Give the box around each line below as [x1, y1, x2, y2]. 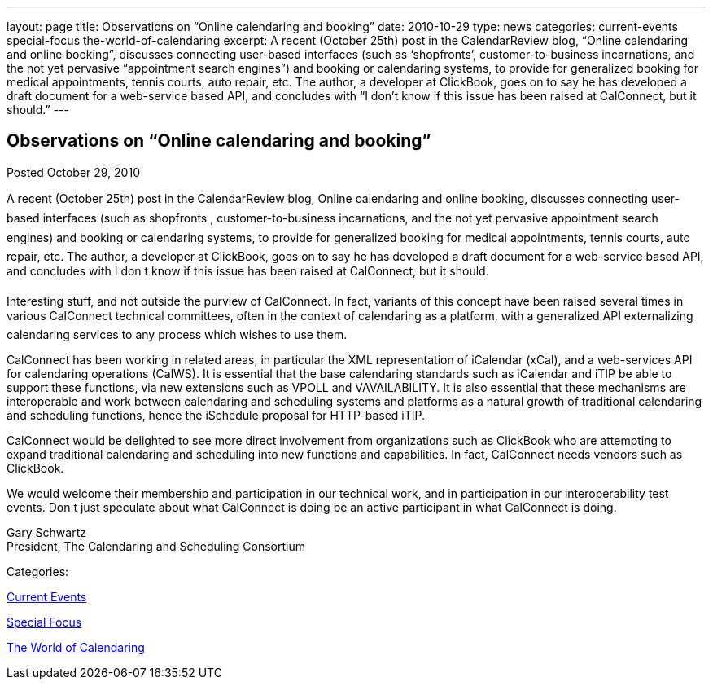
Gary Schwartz [7, 525, 86, 539]
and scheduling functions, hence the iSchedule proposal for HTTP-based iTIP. [7, 407, 426, 422]
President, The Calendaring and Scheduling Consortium [7, 539, 306, 553]
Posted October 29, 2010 [7, 165, 140, 179]
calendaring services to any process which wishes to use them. [7, 327, 348, 341]
